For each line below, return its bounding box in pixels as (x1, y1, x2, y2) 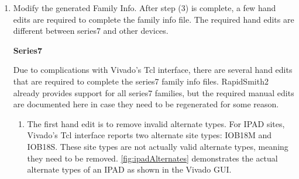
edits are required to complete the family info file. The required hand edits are (13, 13, 294, 25)
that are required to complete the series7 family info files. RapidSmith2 (13, 75, 269, 87)
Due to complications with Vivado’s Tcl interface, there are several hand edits (13, 64, 293, 76)
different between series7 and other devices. (13, 24, 169, 37)
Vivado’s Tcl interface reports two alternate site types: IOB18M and (27, 129, 272, 141)
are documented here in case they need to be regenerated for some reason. (13, 98, 279, 110)
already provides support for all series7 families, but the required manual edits (13, 86, 294, 99)
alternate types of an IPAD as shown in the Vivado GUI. (27, 163, 232, 176)
